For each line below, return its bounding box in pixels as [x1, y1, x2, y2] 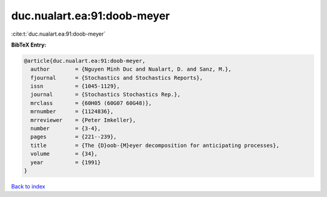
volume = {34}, [30, 150, 98, 157]
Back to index [11, 182, 45, 190]
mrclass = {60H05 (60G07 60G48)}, [30, 100, 152, 106]
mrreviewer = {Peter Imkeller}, [30, 117, 136, 123]
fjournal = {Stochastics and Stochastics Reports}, [30, 74, 203, 81]
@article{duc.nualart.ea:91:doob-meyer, [24, 57, 145, 64]
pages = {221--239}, [30, 134, 117, 140]
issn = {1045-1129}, [30, 83, 121, 90]
